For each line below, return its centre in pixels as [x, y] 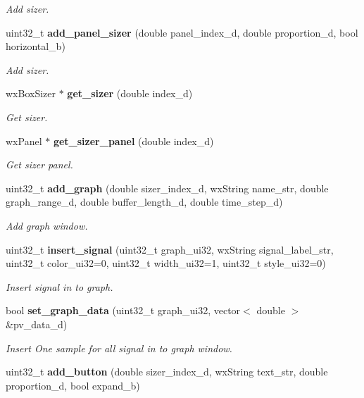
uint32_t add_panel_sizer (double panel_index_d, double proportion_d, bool [182, 32]
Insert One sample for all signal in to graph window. [119, 348]
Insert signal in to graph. [59, 286]
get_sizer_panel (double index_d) [133, 141]
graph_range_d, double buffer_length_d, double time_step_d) [144, 202]
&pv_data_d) [37, 324]
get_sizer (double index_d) [130, 93]
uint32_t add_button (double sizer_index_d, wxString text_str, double [167, 372]
